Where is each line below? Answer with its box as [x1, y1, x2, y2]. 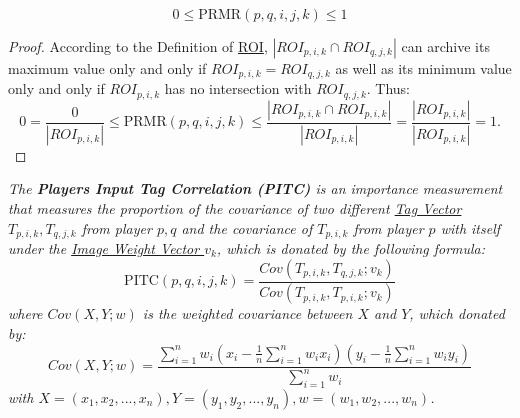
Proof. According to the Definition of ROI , [8, 36, 268, 56]
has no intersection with [164, 78, 312, 99]
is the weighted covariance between [142, 303, 353, 324]
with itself [440, 217, 501, 238]
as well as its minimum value [335, 58, 512, 78]
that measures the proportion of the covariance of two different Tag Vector [8, 197, 462, 218]
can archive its [401, 36, 490, 56]
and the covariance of [181, 217, 313, 238]
